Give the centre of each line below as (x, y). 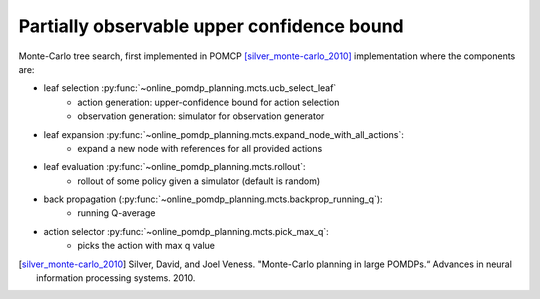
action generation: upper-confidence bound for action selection (208, 102)
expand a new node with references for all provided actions (200, 148)
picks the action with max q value (146, 246)
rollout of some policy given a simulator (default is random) (199, 181)
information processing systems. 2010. (116, 278)
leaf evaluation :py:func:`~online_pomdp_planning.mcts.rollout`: (174, 167)
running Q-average (116, 213)
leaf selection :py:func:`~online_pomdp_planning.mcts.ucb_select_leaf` (190, 88)
